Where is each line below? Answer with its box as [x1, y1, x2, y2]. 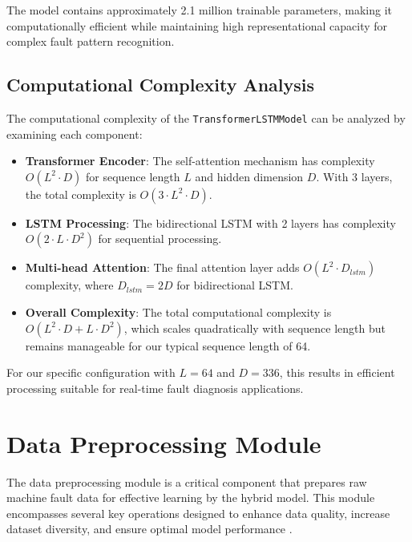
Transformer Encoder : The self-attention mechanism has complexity [25, 152, 375, 169]
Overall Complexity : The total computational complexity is [25, 304, 332, 321]
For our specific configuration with [6, 364, 176, 381]
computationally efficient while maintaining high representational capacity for [6, 17, 388, 34]
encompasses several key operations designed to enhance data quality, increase [6, 504, 390, 521]
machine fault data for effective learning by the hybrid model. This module [6, 489, 375, 506]
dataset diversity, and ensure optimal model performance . [6, 520, 293, 537]
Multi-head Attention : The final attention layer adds [25, 259, 300, 276]
